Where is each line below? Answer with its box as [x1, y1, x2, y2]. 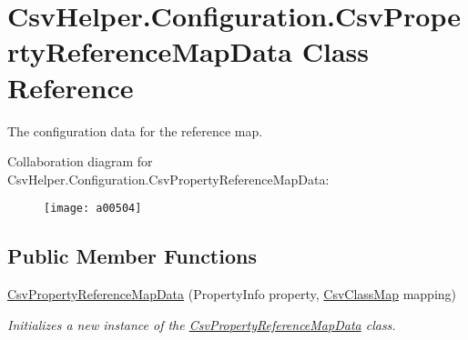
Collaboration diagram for [7, 152, 153, 171]
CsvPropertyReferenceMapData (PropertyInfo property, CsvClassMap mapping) [7, 285, 456, 304]
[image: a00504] [44, 202, 142, 215]
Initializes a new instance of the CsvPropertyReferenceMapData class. [7, 315, 396, 334]
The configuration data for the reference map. [7, 121, 263, 140]
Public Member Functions [7, 242, 257, 270]
